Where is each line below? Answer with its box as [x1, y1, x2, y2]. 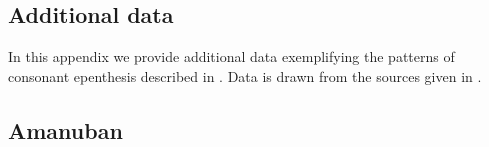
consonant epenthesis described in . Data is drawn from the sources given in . [8, 65, 482, 86]
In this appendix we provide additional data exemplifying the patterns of [8, 46, 455, 67]
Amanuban [8, 114, 123, 145]
